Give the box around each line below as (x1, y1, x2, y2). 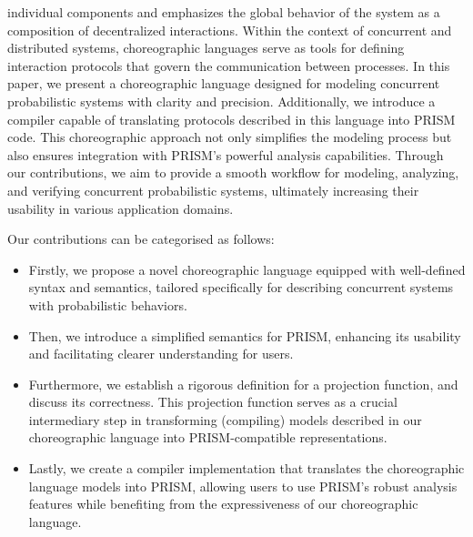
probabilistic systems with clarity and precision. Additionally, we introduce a (7, 91, 436, 110)
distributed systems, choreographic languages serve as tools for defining (7, 38, 405, 57)
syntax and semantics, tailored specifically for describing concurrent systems (28, 278, 454, 297)
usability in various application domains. (7, 198, 234, 218)
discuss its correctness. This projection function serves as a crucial (28, 392, 398, 411)
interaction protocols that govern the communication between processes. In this (7, 56, 450, 75)
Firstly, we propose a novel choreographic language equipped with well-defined (28, 259, 466, 279)
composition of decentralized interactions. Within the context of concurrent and (7, 20, 452, 39)
